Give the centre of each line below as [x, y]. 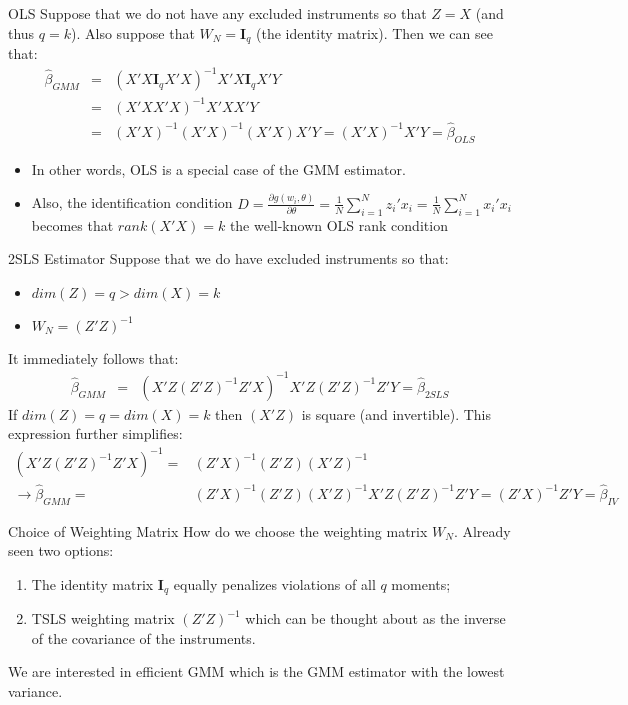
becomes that [72, 224]
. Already [482, 530]
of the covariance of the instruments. [143, 637]
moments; [421, 583]
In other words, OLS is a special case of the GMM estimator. [218, 168]
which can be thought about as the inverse [375, 618]
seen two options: [61, 550]
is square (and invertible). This [396, 413]
